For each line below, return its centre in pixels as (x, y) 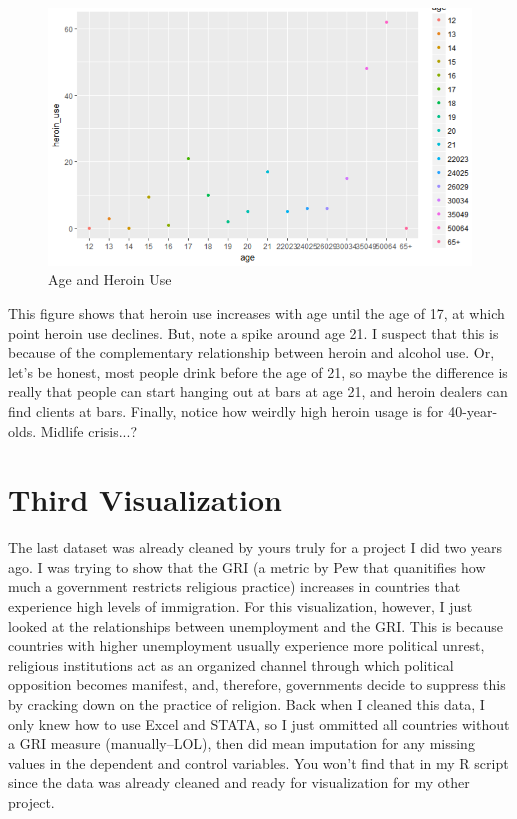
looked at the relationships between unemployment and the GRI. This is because (255, 625)
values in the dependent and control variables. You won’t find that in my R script (258, 762)
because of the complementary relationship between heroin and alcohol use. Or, (251, 352)
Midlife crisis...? (89, 430)
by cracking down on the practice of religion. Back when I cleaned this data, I (246, 704)
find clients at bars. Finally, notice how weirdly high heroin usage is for (226, 410)
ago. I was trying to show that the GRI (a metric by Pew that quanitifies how (247, 566)
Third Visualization (145, 499)
